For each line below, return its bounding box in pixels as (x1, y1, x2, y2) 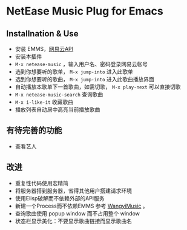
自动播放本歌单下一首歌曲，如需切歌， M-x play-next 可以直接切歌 (15, 83, 181, 90)
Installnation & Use (6, 29, 79, 39)
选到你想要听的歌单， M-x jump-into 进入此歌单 (15, 68, 133, 75)
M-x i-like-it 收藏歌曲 (15, 98, 74, 106)
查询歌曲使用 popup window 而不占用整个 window (15, 209, 140, 217)
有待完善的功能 (6, 126, 62, 136)
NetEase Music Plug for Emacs (6, 4, 163, 18)
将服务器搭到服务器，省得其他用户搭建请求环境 (15, 187, 132, 194)
